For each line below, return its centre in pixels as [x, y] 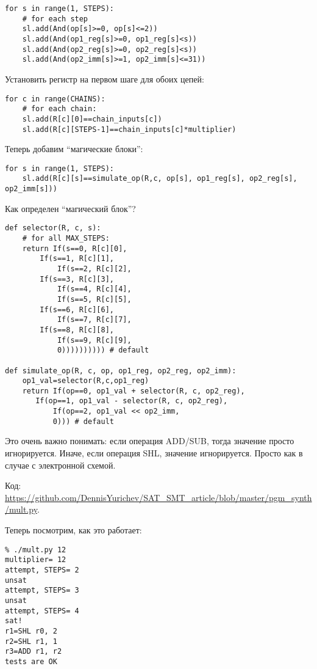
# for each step [55, 19]
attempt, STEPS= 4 [42, 611]
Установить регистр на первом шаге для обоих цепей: [105, 79]
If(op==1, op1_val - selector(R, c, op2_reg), [132, 401]
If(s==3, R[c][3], [77, 279]
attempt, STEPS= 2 [42, 570]
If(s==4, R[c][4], [94, 289]
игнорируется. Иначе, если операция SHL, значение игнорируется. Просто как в [154, 453]
